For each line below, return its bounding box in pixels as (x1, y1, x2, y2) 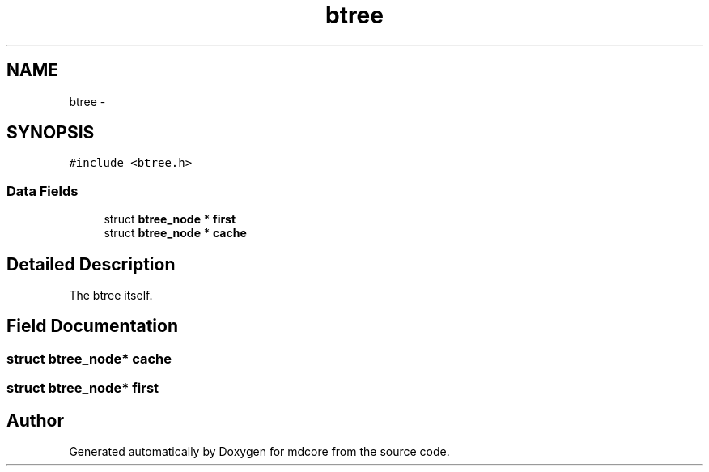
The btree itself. (69, 288, 153, 303)
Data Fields (6, 182, 79, 199)
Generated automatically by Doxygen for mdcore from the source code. (69, 444, 450, 459)
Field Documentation (6, 316, 178, 337)
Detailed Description (6, 253, 176, 274)
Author (6, 410, 64, 431)
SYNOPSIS (6, 122, 95, 143)
